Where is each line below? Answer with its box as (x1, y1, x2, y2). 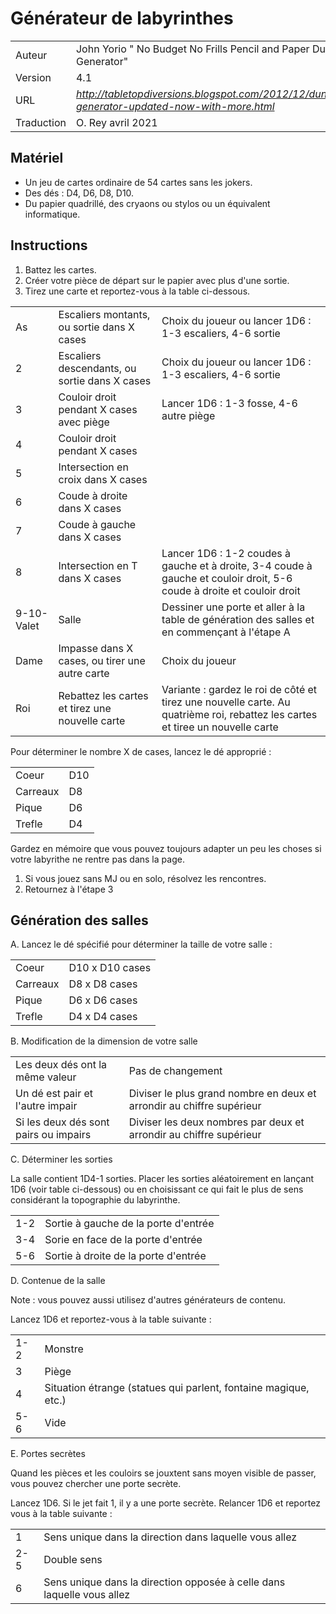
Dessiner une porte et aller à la (161, 600, 306, 614)
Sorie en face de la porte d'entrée (44, 1233, 203, 1247)
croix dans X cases (58, 472, 148, 486)
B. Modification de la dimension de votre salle (10, 1035, 198, 1047)
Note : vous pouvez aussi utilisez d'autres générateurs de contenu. (10, 1294, 287, 1306)
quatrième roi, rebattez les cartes (161, 707, 318, 721)
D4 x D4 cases (68, 1010, 138, 1024)
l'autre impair (15, 1099, 78, 1113)
